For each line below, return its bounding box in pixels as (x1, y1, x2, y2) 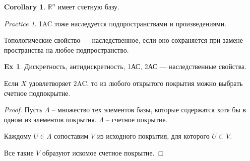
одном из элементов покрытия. (4, 114, 97, 124)
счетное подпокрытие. (4, 87, 70, 98)
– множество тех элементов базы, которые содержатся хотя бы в (52, 104, 246, 115)
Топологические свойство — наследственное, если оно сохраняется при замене (4, 35, 243, 45)
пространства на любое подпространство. (4, 44, 129, 55)
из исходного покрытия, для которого (97, 131, 210, 141)
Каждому (4, 131, 31, 141)
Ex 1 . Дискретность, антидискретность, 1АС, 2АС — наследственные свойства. (4, 61, 247, 72)
